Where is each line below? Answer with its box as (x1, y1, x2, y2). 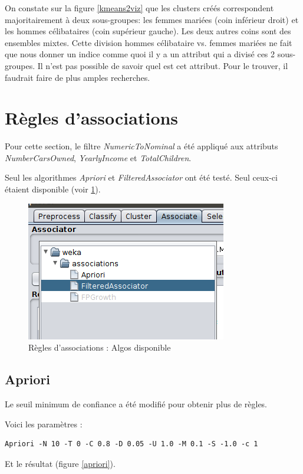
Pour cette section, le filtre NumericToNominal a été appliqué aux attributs (5, 140, 278, 152)
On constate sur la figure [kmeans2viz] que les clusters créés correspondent (5, 2, 274, 14)
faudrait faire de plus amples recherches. (5, 71, 150, 83)
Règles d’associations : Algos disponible (28, 341, 171, 354)
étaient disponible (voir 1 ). (5, 183, 101, 195)
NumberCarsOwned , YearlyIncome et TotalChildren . (5, 151, 192, 164)
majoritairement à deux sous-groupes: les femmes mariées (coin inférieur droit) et (5, 13, 299, 25)
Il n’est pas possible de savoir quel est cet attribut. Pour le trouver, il (37, 59, 288, 71)
